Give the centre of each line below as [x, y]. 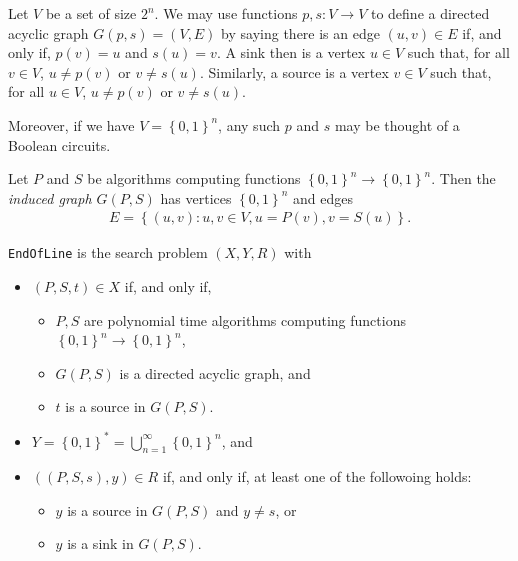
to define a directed [430, 13]
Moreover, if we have [71, 124]
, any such [249, 124]
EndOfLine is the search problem [108, 252]
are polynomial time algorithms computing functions [245, 319]
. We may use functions [226, 13]
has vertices [196, 197]
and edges [322, 197]
